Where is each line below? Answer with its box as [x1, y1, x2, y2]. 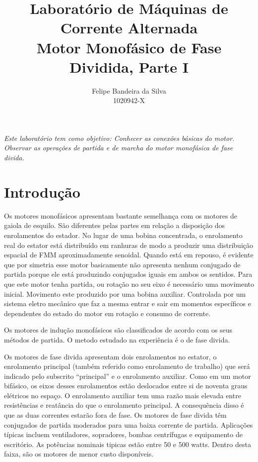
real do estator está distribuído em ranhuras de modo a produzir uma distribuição [4, 239, 254, 250]
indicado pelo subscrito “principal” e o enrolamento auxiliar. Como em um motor [4, 370, 251, 381]
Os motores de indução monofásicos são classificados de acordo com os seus [4, 325, 233, 335]
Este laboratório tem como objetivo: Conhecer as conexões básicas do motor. [4, 132, 235, 143]
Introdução [4, 181, 80, 202]
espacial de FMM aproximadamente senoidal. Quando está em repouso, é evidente [4, 249, 254, 260]
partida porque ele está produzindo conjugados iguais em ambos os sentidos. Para [4, 269, 253, 279]
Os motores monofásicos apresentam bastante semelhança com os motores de [4, 210, 238, 221]
